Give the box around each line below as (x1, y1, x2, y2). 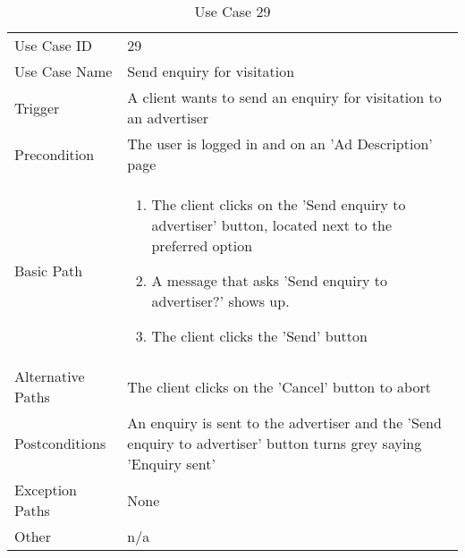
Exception (14, 479, 78, 500)
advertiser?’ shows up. (151, 291, 290, 311)
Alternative (14, 366, 85, 386)
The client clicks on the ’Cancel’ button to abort (127, 376, 431, 397)
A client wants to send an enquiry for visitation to (127, 87, 442, 107)
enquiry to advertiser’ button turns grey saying (127, 433, 422, 453)
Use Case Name (14, 61, 113, 81)
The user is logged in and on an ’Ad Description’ (127, 133, 433, 154)
